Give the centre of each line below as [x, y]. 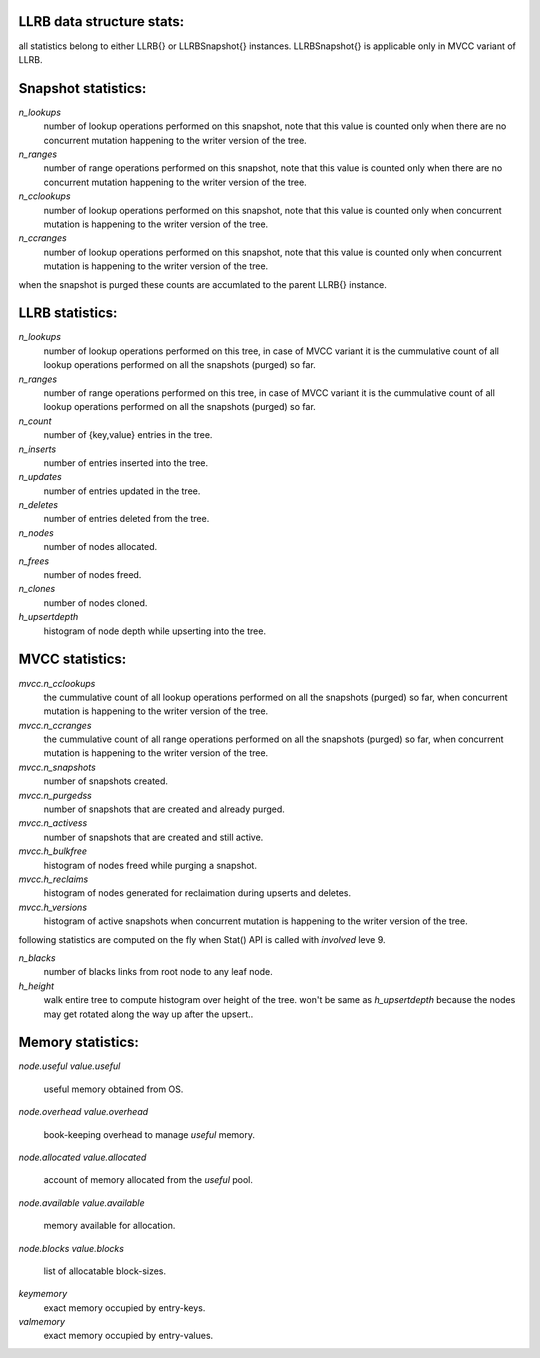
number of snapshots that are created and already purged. [164, 809]
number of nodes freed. [92, 575]
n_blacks [37, 957]
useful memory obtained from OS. [113, 1089]
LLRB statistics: [68, 313]
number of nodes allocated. [100, 547]
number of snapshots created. [106, 781]
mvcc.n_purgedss [55, 795]
